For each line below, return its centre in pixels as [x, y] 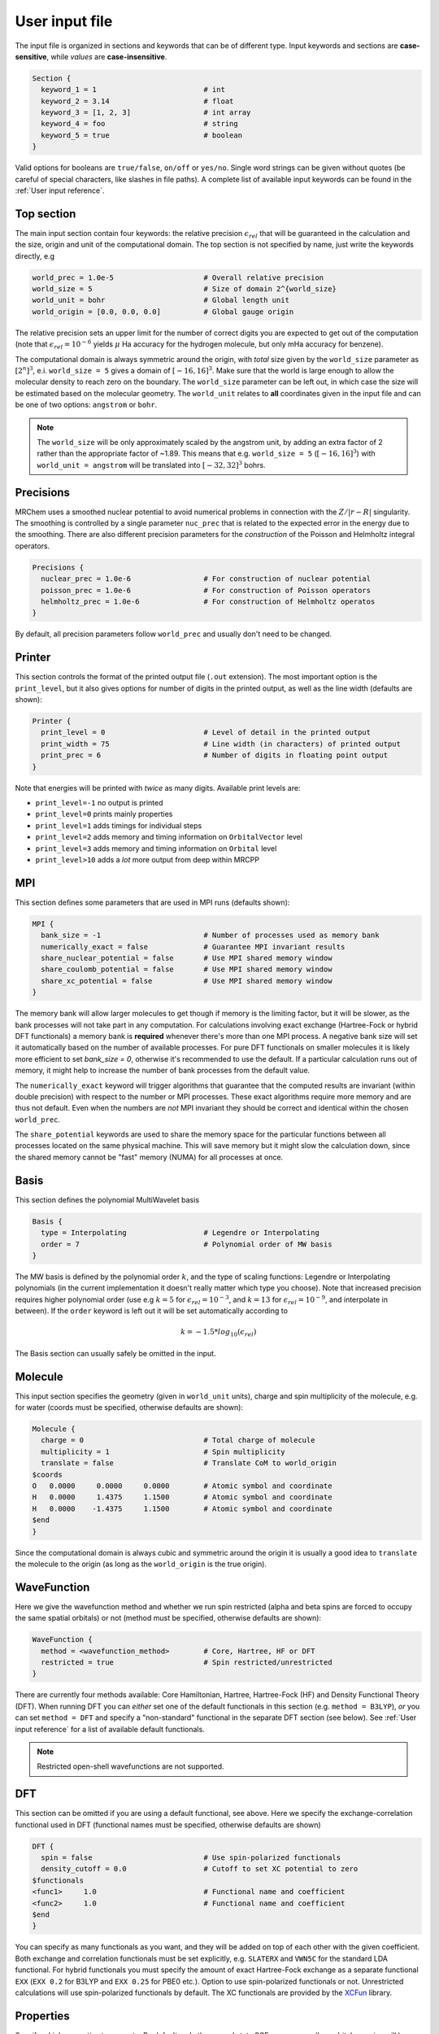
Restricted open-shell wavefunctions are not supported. [130, 1766]
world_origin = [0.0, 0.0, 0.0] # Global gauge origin [163, 312]
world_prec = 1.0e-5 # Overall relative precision [178, 277]
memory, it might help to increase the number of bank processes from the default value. [163, 1071]
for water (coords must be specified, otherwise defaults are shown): [129, 1408]
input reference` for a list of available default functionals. [110, 1729]
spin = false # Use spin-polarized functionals [191, 1858]
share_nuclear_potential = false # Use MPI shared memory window [187, 958]
